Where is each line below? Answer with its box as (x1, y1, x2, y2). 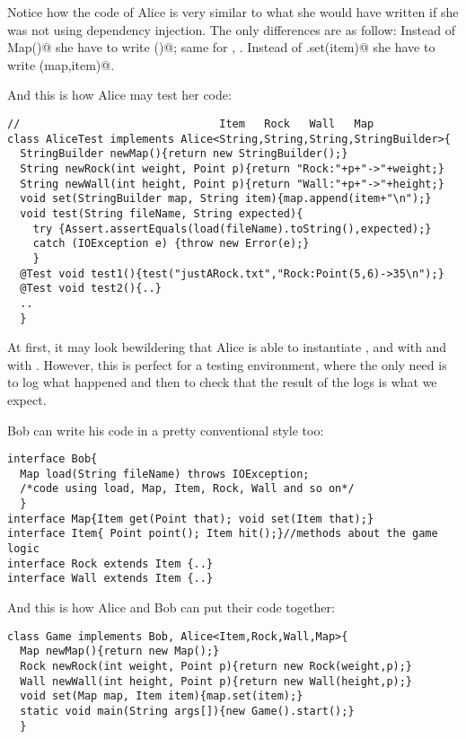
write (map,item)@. (7, 55, 115, 74)
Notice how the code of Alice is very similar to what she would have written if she (7, 3, 459, 21)
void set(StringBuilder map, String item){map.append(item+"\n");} (20, 192, 432, 206)
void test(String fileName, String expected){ (20, 207, 303, 220)
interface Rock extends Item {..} (7, 557, 214, 570)
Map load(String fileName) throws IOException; (20, 467, 310, 480)
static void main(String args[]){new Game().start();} (20, 704, 355, 717)
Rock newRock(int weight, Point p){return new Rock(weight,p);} (20, 659, 413, 673)
